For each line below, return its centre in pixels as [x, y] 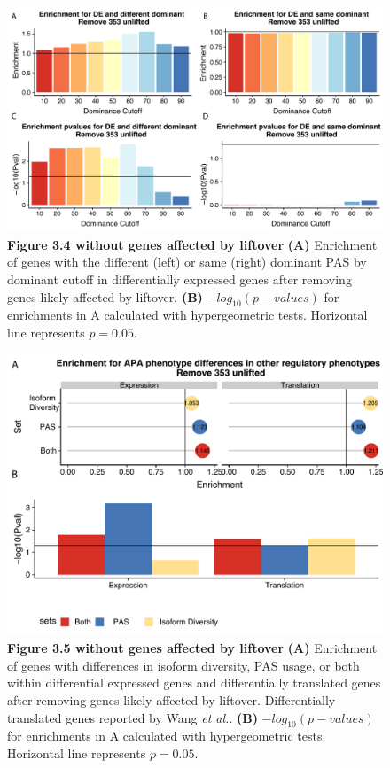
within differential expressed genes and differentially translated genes [194, 683]
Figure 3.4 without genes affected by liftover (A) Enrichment [192, 244]
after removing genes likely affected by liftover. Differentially [172, 699]
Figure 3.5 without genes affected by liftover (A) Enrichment [192, 648]
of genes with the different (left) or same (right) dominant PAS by [187, 262]
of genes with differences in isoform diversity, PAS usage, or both [183, 665]
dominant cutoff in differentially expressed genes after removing [179, 279]
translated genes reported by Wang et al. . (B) [133, 717]
